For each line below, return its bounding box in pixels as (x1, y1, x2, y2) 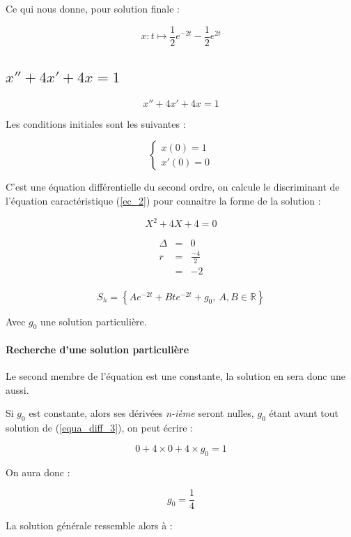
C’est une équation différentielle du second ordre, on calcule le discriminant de (6, 179, 340, 194)
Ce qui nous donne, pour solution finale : (6, 1, 180, 15)
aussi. (6, 382, 29, 397)
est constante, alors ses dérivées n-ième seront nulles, (29, 406, 254, 420)
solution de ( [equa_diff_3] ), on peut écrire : (6, 420, 193, 435)
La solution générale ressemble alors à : (6, 518, 173, 533)
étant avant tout (269, 406, 338, 420)
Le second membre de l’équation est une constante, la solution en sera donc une (6, 369, 345, 383)
